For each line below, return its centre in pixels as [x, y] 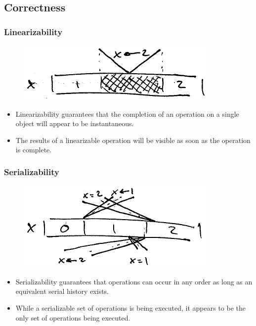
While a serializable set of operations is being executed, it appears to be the [131, 307]
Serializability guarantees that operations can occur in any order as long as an [134, 281]
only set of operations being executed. [73, 317]
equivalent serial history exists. [62, 291]
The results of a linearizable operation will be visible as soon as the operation [133, 140]
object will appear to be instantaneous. [75, 123]
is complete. [34, 150]
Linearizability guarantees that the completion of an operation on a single [127, 114]
